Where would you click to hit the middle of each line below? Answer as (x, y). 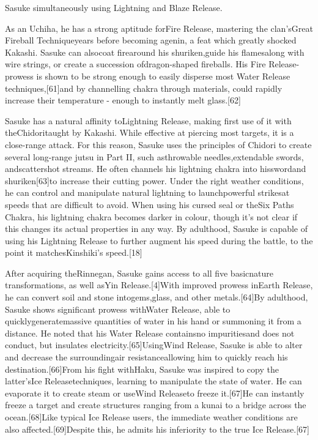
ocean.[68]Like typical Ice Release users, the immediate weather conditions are (151, 417)
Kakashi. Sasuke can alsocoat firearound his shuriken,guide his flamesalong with (155, 52)
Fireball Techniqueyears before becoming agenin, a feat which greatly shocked (151, 40)
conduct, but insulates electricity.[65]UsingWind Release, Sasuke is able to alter (154, 345)
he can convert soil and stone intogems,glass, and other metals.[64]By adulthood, (157, 297)
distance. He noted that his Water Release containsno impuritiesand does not (150, 333)
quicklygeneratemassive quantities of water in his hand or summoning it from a (153, 321)
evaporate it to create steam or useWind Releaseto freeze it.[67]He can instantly (155, 393)
